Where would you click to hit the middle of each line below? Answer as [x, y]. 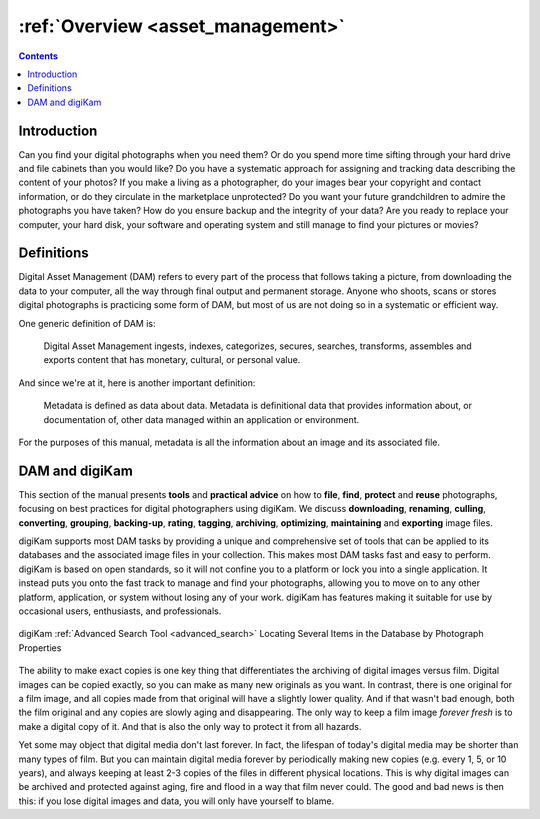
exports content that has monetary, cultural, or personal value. [172, 360]
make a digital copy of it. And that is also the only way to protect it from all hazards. [190, 726]
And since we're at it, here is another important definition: [137, 382]
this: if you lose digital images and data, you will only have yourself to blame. [176, 801]
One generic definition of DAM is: [87, 323]
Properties [40, 647]
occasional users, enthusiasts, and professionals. [120, 611]
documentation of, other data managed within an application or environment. [201, 419]
